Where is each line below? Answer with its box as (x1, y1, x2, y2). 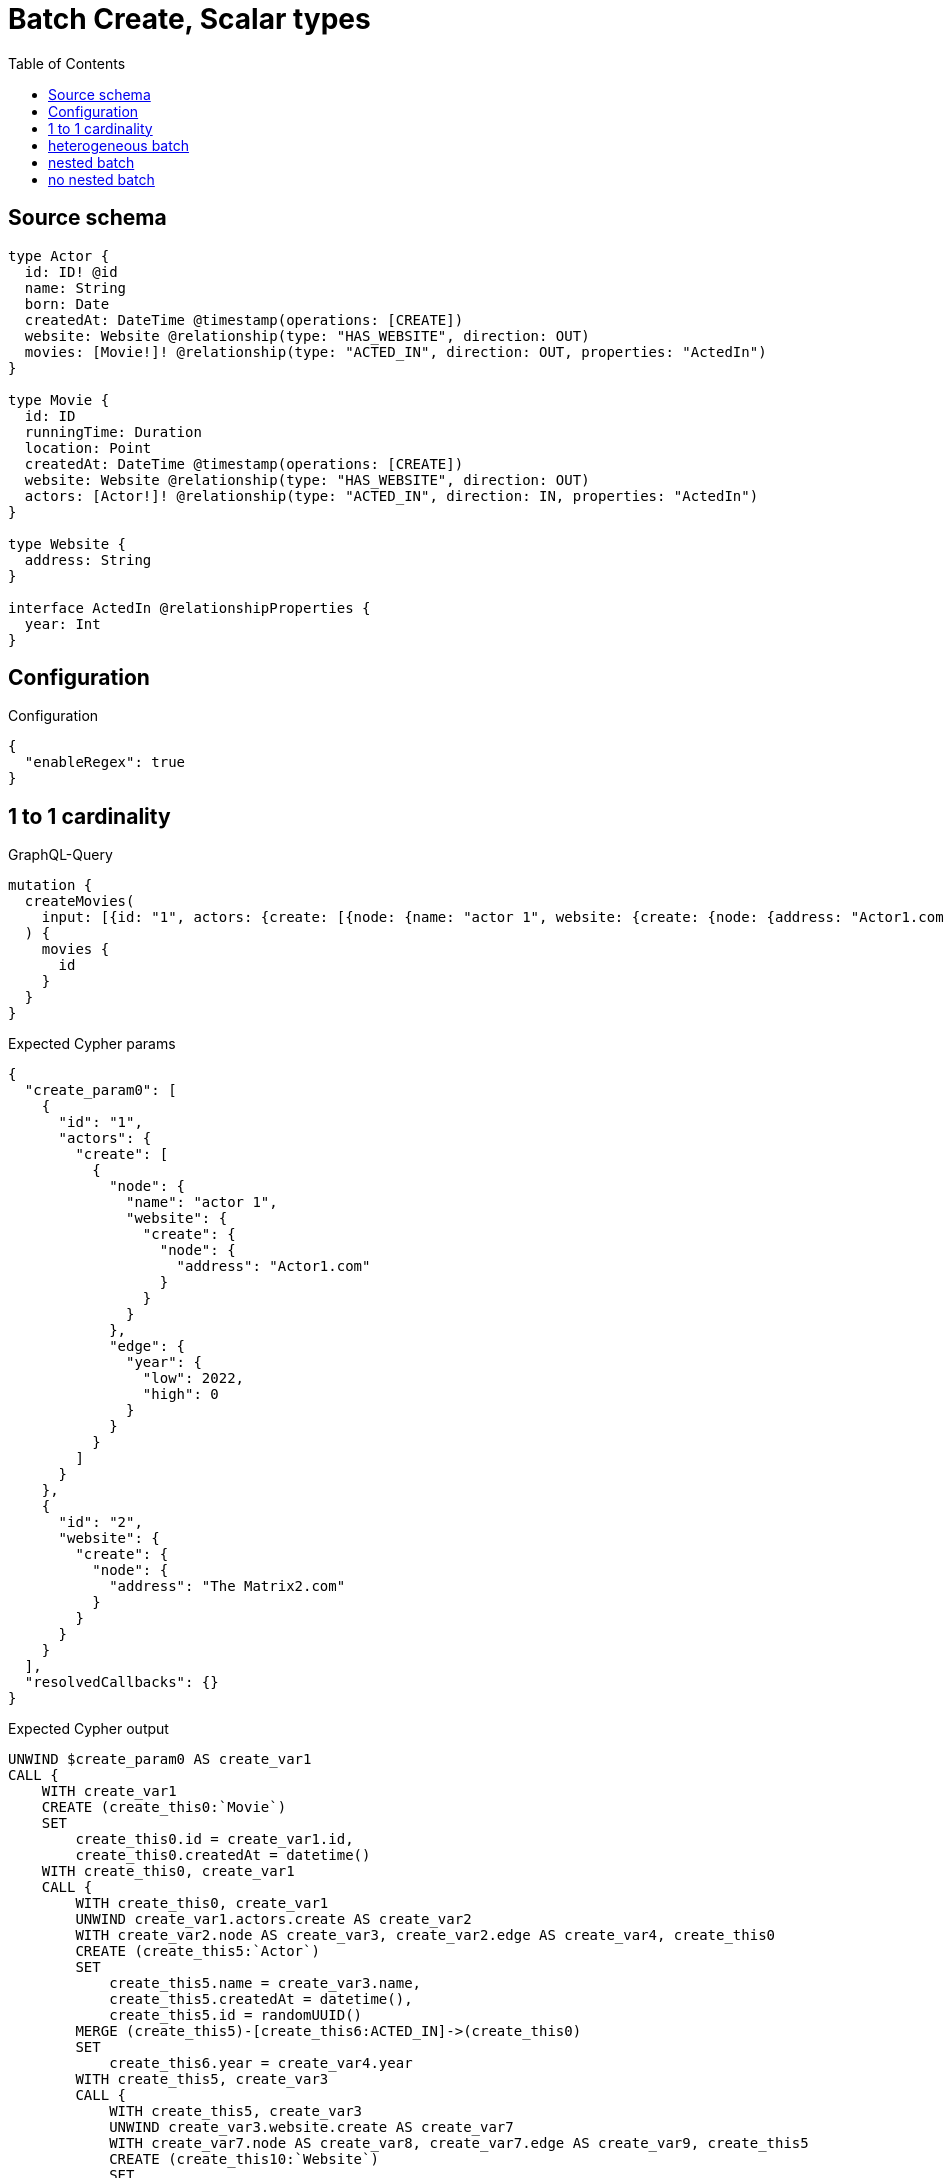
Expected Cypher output (8, 1720, 169, 1738)
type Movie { (8, 391, 110, 408)
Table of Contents (8, 54, 126, 72)
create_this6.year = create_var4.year (109, 2055, 413, 2072)
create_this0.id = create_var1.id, (75, 1831, 354, 1848)
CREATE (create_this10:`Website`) (109, 2151, 379, 2168)
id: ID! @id (24, 263, 118, 280)
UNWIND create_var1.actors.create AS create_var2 (75, 1911, 472, 1928)
